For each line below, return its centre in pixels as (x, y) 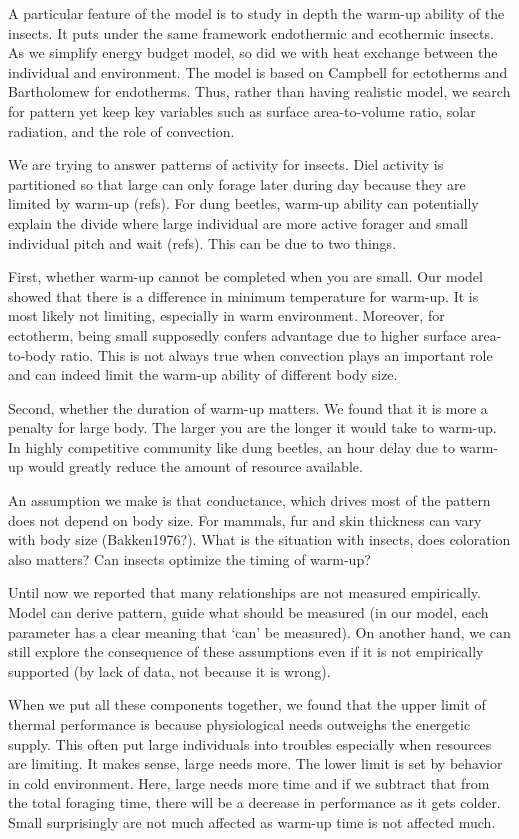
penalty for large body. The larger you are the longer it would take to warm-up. (252, 427)
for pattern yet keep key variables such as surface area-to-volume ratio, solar (242, 110)
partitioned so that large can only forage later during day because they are (237, 183)
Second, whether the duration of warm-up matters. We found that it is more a (248, 407)
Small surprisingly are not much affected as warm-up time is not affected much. (252, 821)
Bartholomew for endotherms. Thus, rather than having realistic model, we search (259, 91)
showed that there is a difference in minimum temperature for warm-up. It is (243, 295)
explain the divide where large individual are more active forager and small (238, 222)
